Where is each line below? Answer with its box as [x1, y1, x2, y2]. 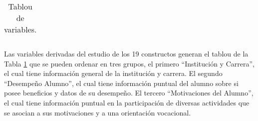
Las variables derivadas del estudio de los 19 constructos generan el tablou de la [4, 48, 249, 58]
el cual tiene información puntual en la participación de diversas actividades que [4, 97, 250, 107]
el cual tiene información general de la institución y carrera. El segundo [4, 68, 223, 78]
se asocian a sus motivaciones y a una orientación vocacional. [4, 107, 191, 117]
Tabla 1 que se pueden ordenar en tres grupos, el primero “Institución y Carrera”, [4, 58, 255, 68]
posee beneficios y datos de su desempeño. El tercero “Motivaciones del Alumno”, [4, 87, 254, 98]
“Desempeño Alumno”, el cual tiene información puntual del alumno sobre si [4, 77, 239, 88]
